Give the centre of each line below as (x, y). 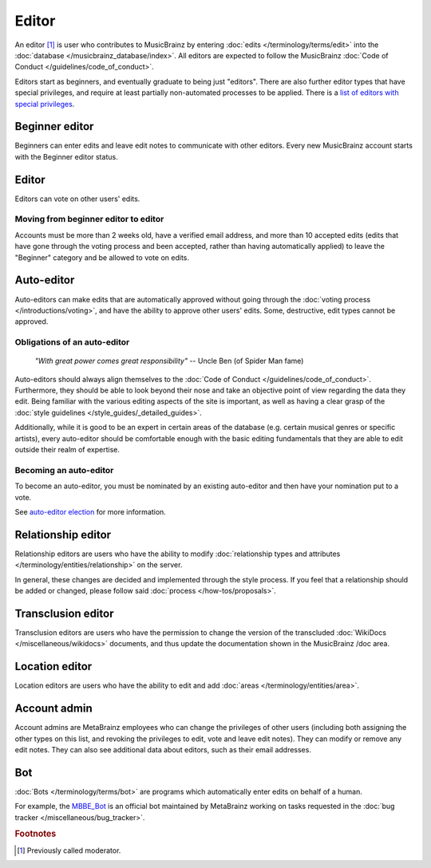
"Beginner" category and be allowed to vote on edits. (102, 257)
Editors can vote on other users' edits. (77, 199)
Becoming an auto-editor (64, 470)
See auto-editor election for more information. (91, 511)
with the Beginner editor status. (67, 156)
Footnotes (36, 834)
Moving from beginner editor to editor (89, 219)
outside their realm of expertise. (67, 450)
